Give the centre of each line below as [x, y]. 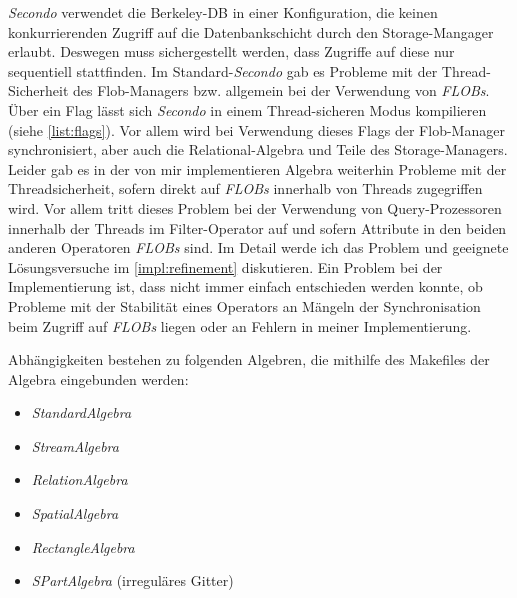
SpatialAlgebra [75, 513]
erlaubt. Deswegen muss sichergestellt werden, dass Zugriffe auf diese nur [231, 51]
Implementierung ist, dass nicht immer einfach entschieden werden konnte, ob [245, 286]
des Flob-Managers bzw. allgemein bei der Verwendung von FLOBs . [281, 90]
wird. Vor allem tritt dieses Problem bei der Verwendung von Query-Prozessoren [255, 207]
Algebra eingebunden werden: [98, 378]
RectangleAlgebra [83, 546]
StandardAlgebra [81, 412]
